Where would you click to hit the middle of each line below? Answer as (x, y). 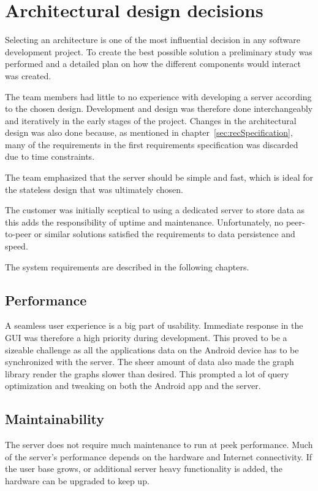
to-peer (18, 234)
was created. (28, 75)
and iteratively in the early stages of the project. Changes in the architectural (151, 120)
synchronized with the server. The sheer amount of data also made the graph (150, 362)
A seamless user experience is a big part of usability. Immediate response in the (154, 325)
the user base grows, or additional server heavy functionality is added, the (144, 469)
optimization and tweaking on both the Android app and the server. (133, 386)
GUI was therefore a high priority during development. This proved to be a (146, 338)
